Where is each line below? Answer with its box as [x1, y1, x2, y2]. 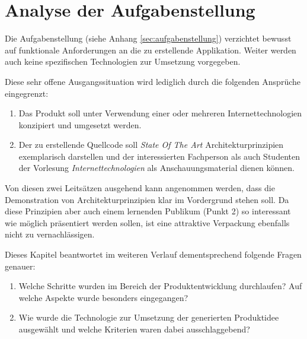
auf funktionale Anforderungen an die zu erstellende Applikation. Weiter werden [5, 43, 296, 56]
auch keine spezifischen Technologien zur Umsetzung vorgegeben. [5, 55, 241, 68]
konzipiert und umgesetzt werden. [18, 118, 142, 131]
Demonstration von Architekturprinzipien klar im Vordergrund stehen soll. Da [5, 193, 289, 205]
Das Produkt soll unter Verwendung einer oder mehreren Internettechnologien [18, 107, 302, 119]
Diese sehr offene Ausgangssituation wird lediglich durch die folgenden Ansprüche [5, 75, 300, 87]
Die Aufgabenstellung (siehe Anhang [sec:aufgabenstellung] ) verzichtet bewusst [5, 32, 292, 45]
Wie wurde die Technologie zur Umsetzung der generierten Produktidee [18, 311, 279, 324]
